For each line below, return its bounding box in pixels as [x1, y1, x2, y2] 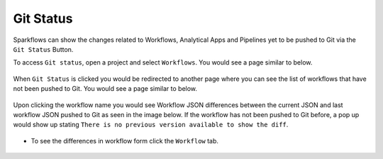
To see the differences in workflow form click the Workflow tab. [30, 136, 219, 145]
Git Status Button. [13, 45, 74, 53]
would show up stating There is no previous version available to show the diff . [13, 121, 289, 129]
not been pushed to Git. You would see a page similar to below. [13, 84, 198, 93]
